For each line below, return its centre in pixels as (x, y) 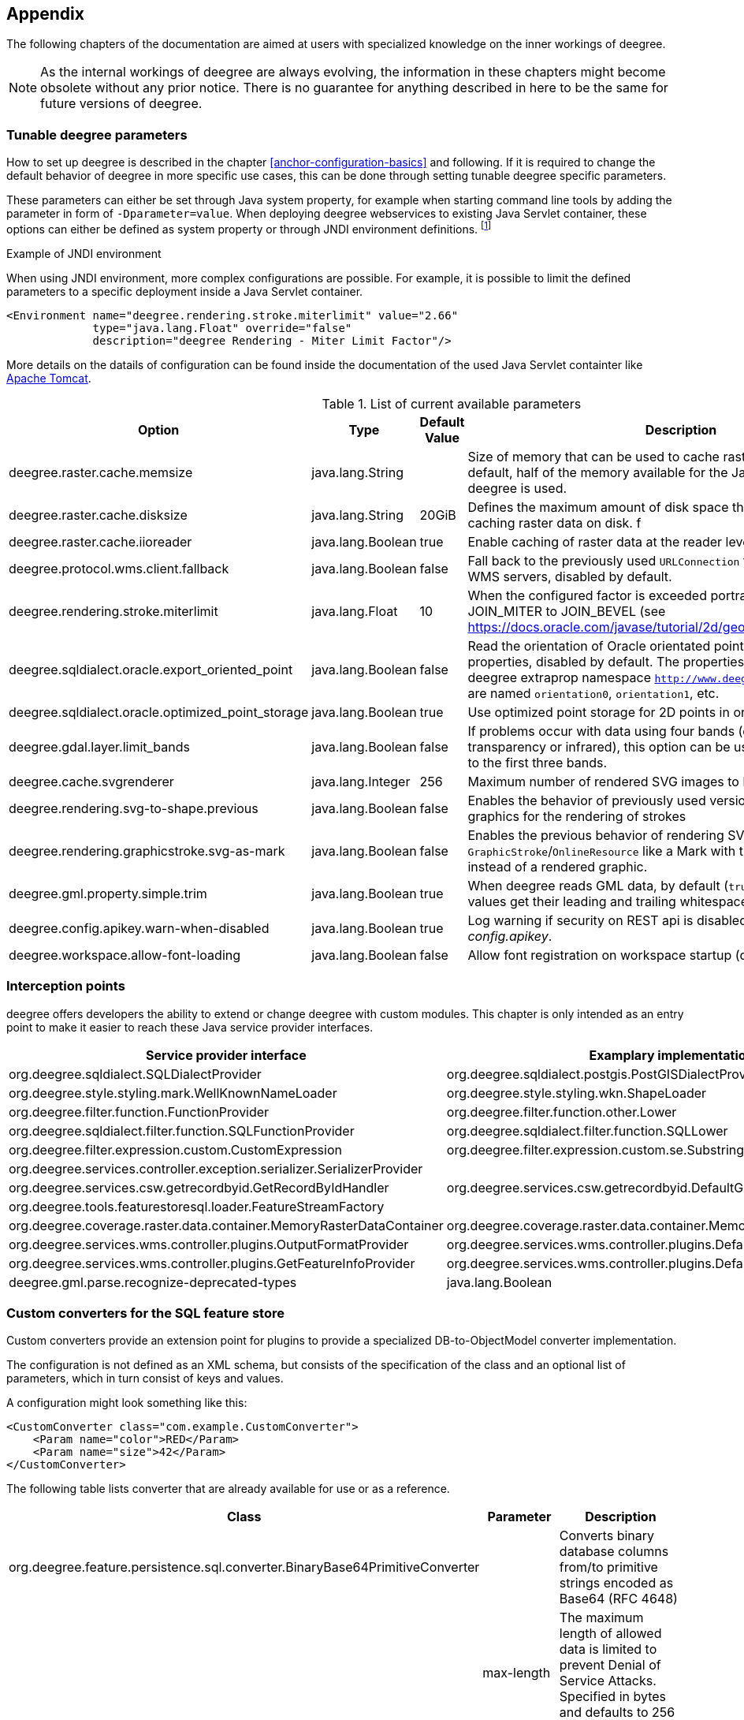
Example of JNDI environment (84, 253)
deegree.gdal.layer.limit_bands (99, 746)
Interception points (66, 986)
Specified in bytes (613, 1697)
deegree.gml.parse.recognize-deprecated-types (153, 1282)
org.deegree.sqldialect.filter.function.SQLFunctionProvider (182, 1130)
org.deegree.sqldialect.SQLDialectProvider (135, 1074)
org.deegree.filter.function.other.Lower (562, 1112)
